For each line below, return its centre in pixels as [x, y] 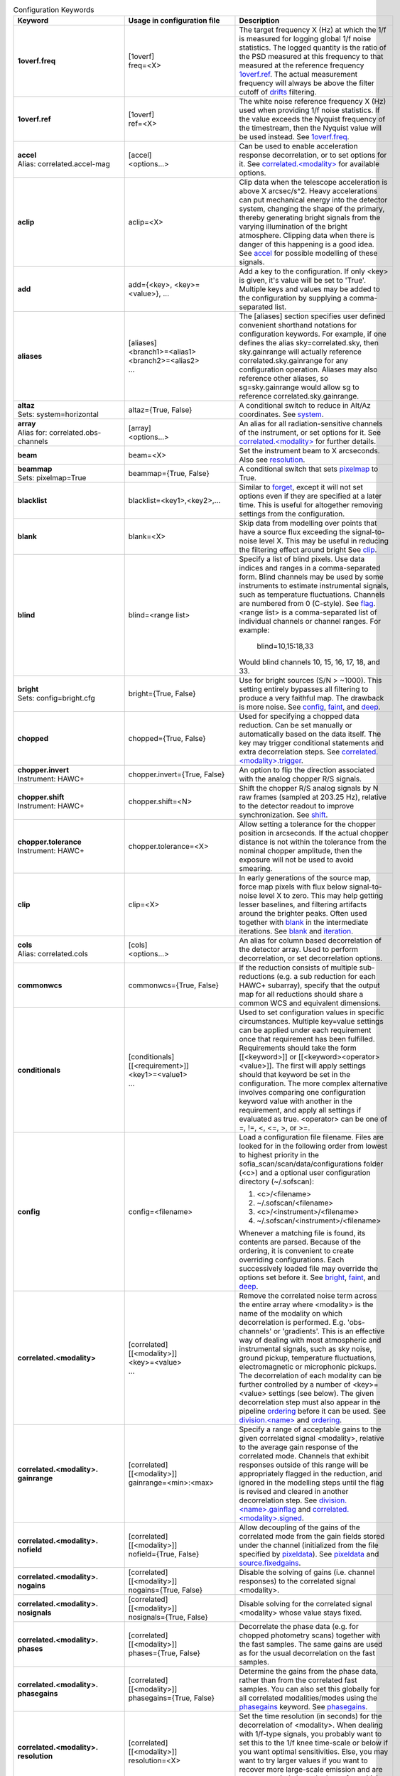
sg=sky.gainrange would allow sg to [299, 387]
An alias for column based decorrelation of [310, 941]
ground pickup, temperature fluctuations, [308, 1358]
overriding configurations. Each [292, 1260]
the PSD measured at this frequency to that [311, 57]
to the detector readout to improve [297, 806]
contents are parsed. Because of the [300, 1242]
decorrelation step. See [278, 1500]
